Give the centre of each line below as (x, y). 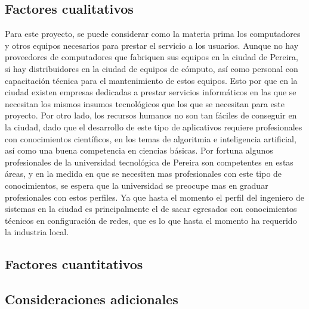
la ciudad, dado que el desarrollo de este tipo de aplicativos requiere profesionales (154, 127)
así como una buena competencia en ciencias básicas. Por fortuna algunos (139, 150)
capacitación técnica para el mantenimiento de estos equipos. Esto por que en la (151, 80)
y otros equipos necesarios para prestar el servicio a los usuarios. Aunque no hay (152, 45)
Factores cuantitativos (74, 264)
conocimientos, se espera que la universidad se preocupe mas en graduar (137, 185)
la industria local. (37, 232)
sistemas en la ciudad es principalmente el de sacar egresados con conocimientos (151, 209)
